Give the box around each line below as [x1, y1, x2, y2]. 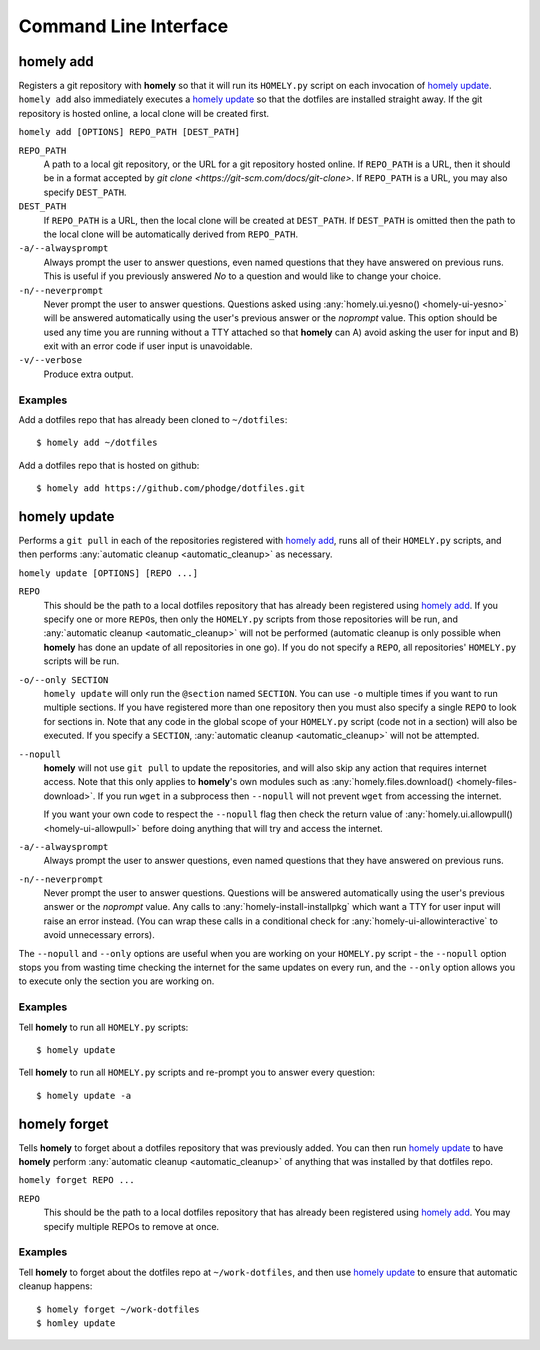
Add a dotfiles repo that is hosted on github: [18, 459, 200, 471]
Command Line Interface [18, 15, 229, 37]
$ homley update [36, 1317, 116, 1329]
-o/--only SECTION [18, 674, 109, 685]
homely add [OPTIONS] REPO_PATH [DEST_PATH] [18, 126, 241, 138]
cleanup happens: [18, 1280, 93, 1292]
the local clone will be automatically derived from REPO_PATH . [43, 228, 299, 240]
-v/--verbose [18, 355, 83, 366]
